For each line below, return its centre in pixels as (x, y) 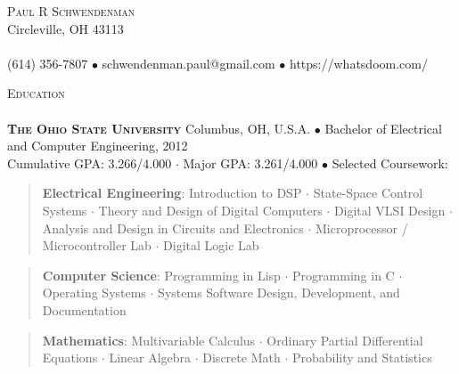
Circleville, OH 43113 (66, 28)
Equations (70, 358)
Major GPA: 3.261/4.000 (250, 163)
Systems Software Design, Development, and (279, 293)
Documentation (84, 309)
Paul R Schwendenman (71, 11)
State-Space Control (368, 193)
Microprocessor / (361, 228)
